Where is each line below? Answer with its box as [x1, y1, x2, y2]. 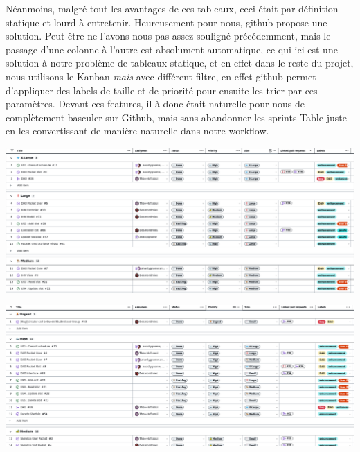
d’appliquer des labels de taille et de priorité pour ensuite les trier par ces [6, 82, 318, 97]
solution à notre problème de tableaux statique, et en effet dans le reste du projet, [6, 55, 354, 70]
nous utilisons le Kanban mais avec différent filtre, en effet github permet [6, 69, 316, 83]
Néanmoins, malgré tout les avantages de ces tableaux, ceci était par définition [6, 1, 339, 15]
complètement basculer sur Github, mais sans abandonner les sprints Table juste [6, 110, 347, 124]
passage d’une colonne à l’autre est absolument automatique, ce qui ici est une [6, 42, 338, 56]
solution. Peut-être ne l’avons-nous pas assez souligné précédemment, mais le [6, 28, 331, 43]
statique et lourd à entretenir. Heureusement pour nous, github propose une [6, 15, 327, 29]
